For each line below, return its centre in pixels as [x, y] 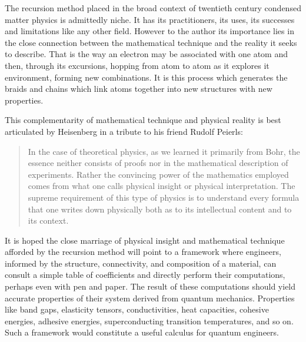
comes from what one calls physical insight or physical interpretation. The [162, 186]
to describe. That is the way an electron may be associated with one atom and [146, 54]
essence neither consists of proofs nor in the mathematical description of [158, 163]
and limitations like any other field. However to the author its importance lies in [149, 31]
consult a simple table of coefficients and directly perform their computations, [145, 275]
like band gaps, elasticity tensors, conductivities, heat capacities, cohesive [137, 309]
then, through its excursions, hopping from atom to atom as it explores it [137, 65]
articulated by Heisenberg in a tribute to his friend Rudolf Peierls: [124, 131]
